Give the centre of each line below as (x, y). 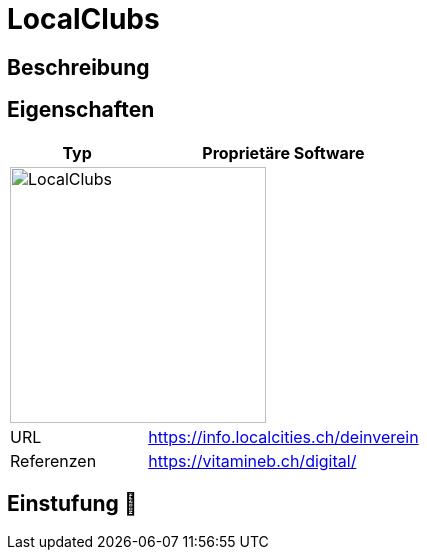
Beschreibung (78, 67)
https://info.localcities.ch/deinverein (283, 436)
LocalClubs (83, 19)
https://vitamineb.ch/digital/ (252, 460)
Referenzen (53, 460)
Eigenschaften (81, 110)
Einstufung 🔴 (72, 504)
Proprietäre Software (283, 152)
